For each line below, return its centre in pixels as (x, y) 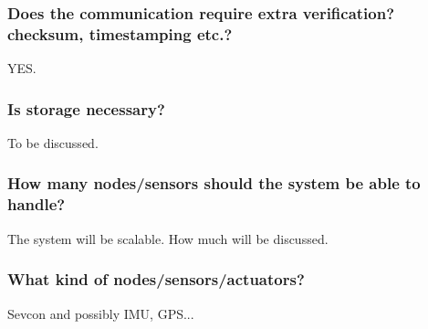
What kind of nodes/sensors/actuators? (156, 279)
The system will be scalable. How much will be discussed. (168, 238)
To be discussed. (53, 142)
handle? (37, 204)
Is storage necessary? (86, 108)
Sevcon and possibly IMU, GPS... (101, 313)
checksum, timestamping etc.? (120, 33)
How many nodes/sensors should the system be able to (214, 183)
